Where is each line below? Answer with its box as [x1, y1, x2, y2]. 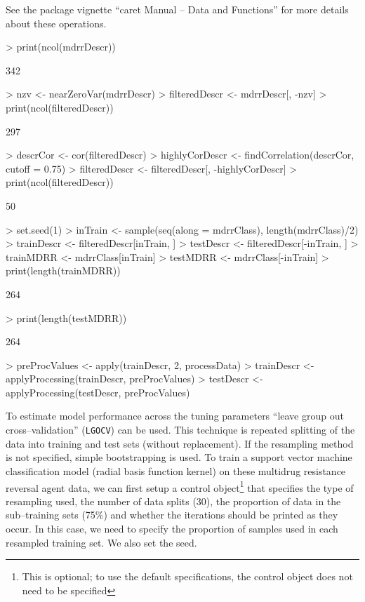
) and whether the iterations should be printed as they [103, 507, 338, 522]
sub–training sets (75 [6, 507, 95, 522]
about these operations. [6, 15, 107, 30]
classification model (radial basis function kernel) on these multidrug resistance [6, 463, 346, 478]
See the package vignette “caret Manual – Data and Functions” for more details [6, 2, 349, 16]
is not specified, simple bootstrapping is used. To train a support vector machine [6, 450, 352, 464]
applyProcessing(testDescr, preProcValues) [6, 384, 190, 399]
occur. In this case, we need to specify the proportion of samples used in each [6, 521, 338, 535]
